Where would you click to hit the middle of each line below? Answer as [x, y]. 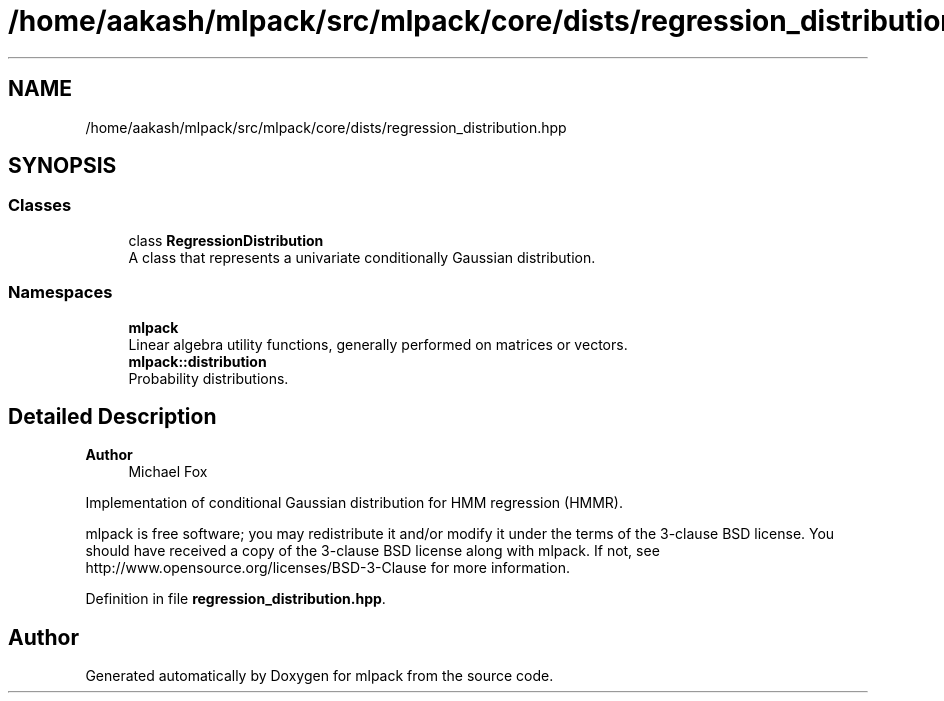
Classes [40, 205]
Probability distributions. [208, 378]
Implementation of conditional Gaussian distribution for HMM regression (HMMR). [354, 503]
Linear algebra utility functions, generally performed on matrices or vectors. [378, 344]
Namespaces [60, 292]
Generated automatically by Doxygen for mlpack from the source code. [319, 676]
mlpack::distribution [197, 361]
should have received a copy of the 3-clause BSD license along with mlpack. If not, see [372, 551]
